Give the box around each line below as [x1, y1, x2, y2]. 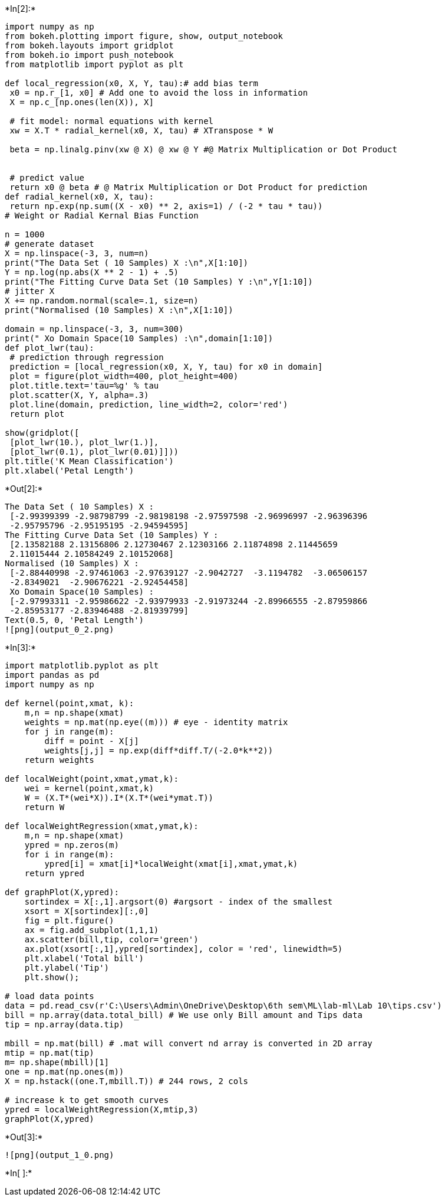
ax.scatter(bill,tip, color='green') [24, 935, 199, 944]
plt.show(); [24, 972, 80, 982]
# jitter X [5, 286, 55, 296]
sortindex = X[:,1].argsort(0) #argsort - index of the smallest [24, 897, 333, 906]
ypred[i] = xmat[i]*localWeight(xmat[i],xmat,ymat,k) [44, 859, 298, 869]
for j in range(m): [24, 727, 114, 736]
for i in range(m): [24, 850, 114, 859]
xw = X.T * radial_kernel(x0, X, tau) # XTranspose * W [9, 126, 273, 135]
